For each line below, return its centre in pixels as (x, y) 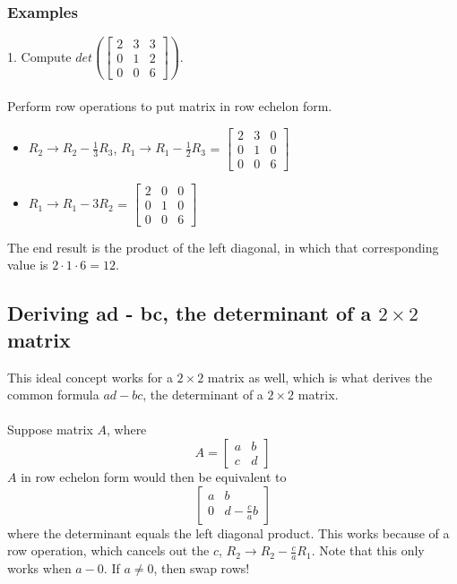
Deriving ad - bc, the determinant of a (190, 313)
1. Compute (39, 56)
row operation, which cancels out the (108, 550)
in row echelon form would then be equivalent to (154, 476)
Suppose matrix (50, 429)
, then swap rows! (202, 567)
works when (39, 567)
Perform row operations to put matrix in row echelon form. (170, 105)
